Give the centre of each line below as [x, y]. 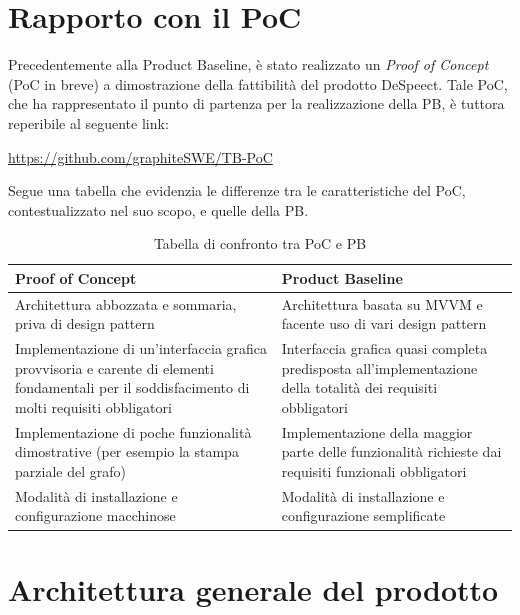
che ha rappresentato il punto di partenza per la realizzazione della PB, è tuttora [256, 103]
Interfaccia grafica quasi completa [384, 348]
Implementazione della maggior [377, 431]
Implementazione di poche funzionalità [133, 431]
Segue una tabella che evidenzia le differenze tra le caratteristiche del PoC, [237, 190]
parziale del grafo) [70, 470]
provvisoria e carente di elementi [114, 367]
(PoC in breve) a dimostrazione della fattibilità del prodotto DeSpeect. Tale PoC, [258, 83]
